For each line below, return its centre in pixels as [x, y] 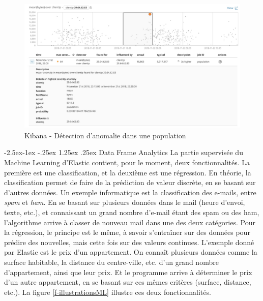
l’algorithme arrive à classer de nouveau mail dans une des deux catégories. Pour [130, 222]
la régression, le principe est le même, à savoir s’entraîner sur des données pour [127, 232]
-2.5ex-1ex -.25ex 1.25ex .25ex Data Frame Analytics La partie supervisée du [124, 152]
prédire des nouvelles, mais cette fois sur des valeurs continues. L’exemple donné [129, 242]
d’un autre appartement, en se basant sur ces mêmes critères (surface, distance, [128, 282]
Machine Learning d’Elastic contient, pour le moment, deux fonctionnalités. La [127, 162]
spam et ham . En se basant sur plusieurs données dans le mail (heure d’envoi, [125, 202]
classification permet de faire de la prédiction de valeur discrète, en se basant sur [130, 182]
